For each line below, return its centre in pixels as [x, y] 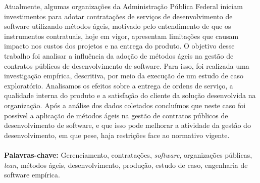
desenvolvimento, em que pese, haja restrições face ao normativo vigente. [117, 135]
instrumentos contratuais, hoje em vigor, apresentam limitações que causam [121, 36]
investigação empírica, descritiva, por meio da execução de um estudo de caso [124, 76]
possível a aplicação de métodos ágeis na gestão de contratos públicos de [116, 115]
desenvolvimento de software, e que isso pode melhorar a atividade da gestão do [127, 125]
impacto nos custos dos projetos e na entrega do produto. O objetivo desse [119, 46]
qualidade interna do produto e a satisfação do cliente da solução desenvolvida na [130, 95]
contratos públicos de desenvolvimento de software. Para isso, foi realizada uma [127, 65]
